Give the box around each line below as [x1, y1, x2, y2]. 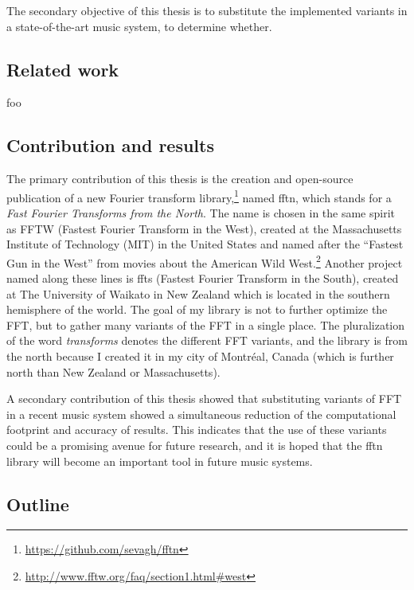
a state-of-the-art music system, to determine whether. [6, 18, 272, 34]
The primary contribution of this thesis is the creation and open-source [6, 170, 353, 187]
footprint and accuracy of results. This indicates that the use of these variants [6, 421, 387, 438]
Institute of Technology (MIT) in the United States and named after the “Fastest [6, 236, 404, 252]
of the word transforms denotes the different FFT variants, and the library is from [6, 332, 408, 349]
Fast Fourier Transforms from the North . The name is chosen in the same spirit [6, 205, 396, 221]
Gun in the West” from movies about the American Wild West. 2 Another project [6, 252, 403, 271]
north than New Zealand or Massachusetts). [6, 363, 221, 380]
